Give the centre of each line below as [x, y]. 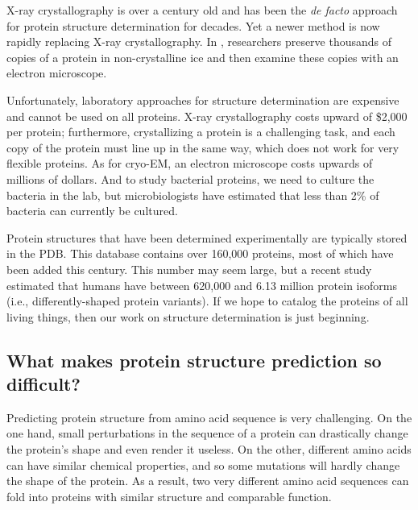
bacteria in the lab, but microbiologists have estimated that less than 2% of [193, 195]
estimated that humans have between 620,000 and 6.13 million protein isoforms [202, 285]
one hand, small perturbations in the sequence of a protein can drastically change [207, 433]
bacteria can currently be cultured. [92, 211]
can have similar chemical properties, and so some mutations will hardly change [203, 464]
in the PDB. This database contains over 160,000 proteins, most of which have [200, 253]
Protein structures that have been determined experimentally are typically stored [207, 237]
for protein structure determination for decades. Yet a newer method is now [193, 25]
